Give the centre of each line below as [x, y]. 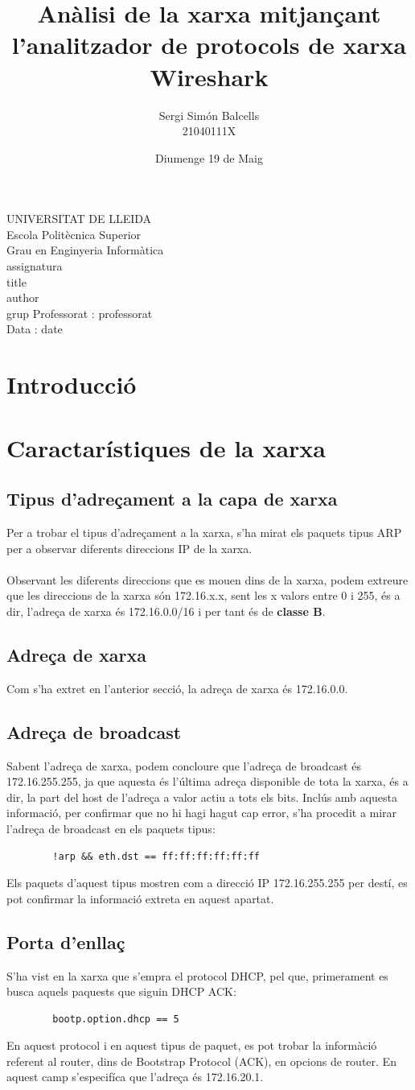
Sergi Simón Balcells [209, 115]
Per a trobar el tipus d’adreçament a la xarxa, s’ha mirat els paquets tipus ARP [204, 532]
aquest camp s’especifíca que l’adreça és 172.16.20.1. [135, 1077]
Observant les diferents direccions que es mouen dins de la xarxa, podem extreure [207, 579]
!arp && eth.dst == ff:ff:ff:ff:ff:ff [156, 856]
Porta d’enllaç [66, 941]
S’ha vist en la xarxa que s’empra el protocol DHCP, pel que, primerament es [197, 975]
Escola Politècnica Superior [74, 234]
